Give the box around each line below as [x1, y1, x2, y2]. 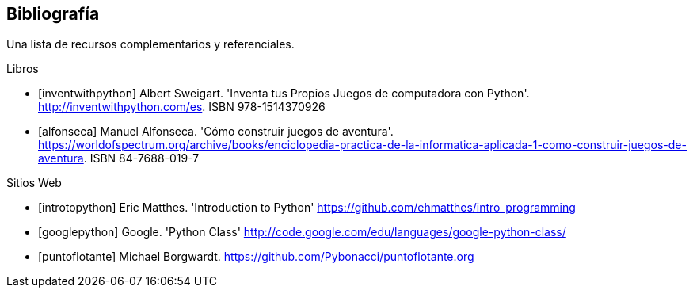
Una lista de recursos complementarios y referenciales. [6, 37, 295, 52]
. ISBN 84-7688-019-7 [83, 151, 200, 166]
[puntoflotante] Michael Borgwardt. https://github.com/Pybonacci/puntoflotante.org [38, 250, 474, 264]
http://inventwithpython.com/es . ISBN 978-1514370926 [38, 100, 326, 114]
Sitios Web [6, 176, 62, 190]
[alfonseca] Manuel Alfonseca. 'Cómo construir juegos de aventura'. [38, 124, 394, 139]
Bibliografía [6, 4, 100, 24]
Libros [6, 62, 39, 76]
